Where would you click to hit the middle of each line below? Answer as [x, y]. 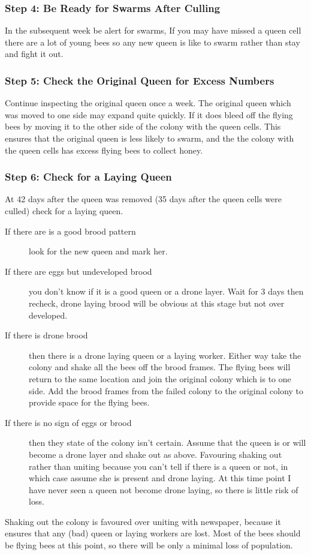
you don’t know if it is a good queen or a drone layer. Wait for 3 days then [166, 291]
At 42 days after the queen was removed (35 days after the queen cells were [143, 199]
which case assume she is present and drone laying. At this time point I [160, 478]
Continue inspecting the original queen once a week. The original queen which [148, 103]
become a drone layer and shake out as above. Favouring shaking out [155, 454]
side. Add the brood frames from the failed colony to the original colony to [166, 390]
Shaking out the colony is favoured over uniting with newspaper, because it [143, 521]
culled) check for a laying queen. [64, 211]
